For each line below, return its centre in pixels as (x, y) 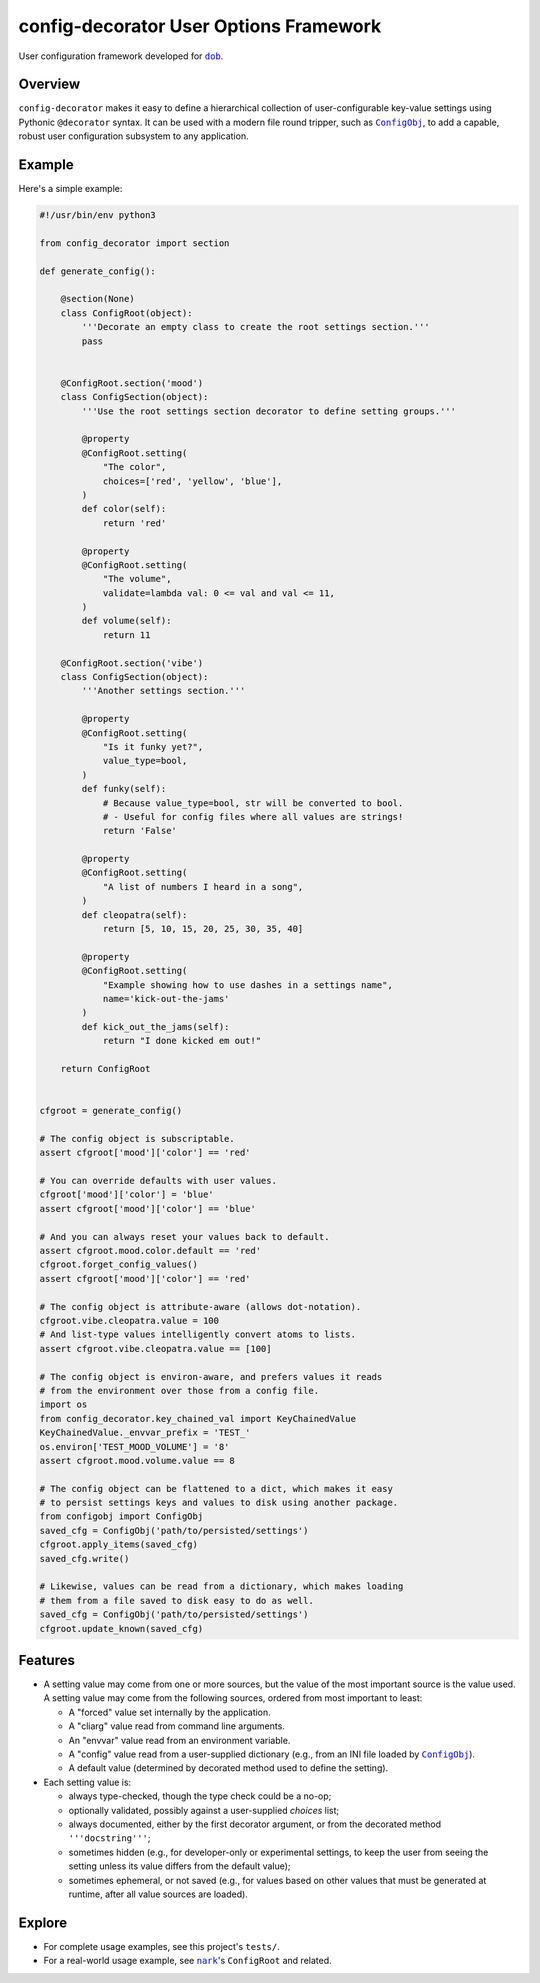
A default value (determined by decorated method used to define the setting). (228, 1768)
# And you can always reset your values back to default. (184, 1236)
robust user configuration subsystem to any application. (133, 136)
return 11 (126, 634)
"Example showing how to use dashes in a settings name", (248, 984)
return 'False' (139, 831)
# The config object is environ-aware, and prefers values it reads (211, 1376)
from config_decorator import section (134, 243)
